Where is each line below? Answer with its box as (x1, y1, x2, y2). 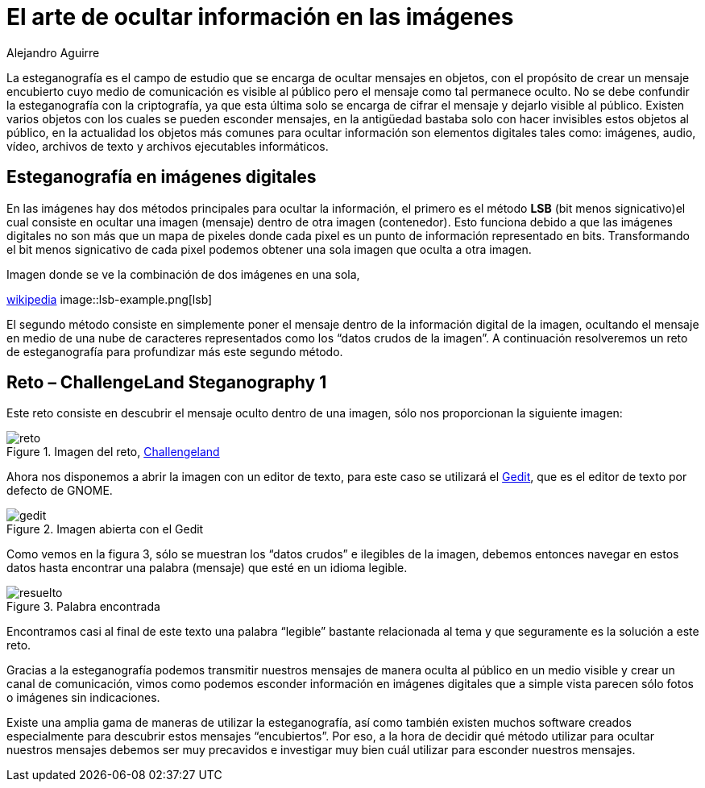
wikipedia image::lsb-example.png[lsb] (6, 292, 213, 306)
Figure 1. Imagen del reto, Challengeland (6, 445, 220, 459)
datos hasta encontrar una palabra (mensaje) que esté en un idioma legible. (6, 561, 408, 575)
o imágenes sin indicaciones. (6, 691, 160, 705)
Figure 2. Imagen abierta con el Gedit (6, 522, 204, 537)
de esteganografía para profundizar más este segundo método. (6, 344, 343, 359)
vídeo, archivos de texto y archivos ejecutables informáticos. (6, 139, 329, 153)
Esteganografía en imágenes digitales (6, 167, 317, 188)
